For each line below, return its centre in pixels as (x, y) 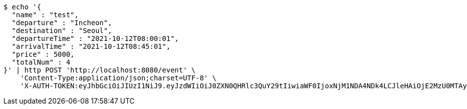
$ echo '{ (22, 7)
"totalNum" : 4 (41, 62)
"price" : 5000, (43, 54)
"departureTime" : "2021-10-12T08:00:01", (95, 38)
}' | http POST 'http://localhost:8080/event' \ (100, 70)
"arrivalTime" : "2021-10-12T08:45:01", (91, 46)
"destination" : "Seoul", (62, 31)
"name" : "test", (45, 15)
